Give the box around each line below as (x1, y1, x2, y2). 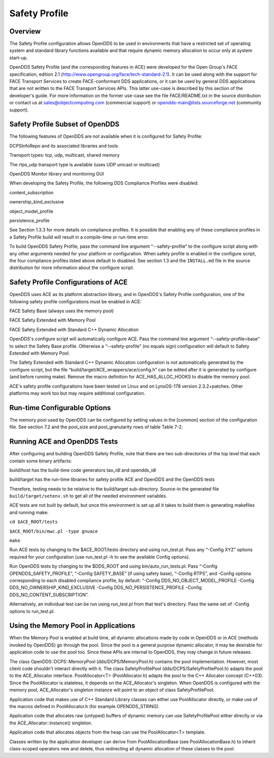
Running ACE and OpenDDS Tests (9, 438, 118, 446)
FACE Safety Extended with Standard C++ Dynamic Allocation (9, 326, 139, 333)
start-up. (9, 54, 28, 61)
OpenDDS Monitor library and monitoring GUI (9, 171, 104, 177)
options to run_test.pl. (9, 608, 55, 614)
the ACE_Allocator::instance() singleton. (9, 720, 92, 726)
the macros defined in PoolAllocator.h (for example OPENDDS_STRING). (9, 703, 160, 709)
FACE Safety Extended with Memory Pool (9, 317, 96, 323)
